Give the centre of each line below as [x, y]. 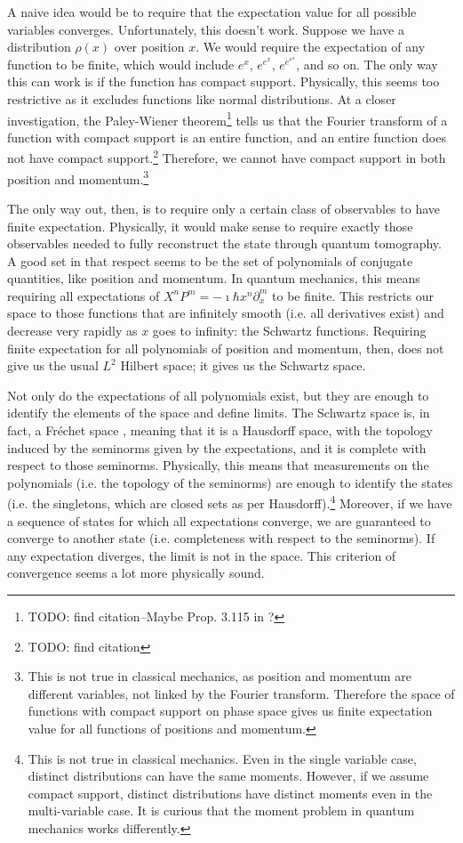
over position [149, 47]
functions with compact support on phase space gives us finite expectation [230, 711]
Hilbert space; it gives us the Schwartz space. [243, 365]
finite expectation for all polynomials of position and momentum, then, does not [226, 348]
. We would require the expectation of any [311, 47]
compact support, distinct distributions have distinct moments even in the [230, 793]
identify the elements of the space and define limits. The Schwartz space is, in [219, 413]
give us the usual [53, 365]
